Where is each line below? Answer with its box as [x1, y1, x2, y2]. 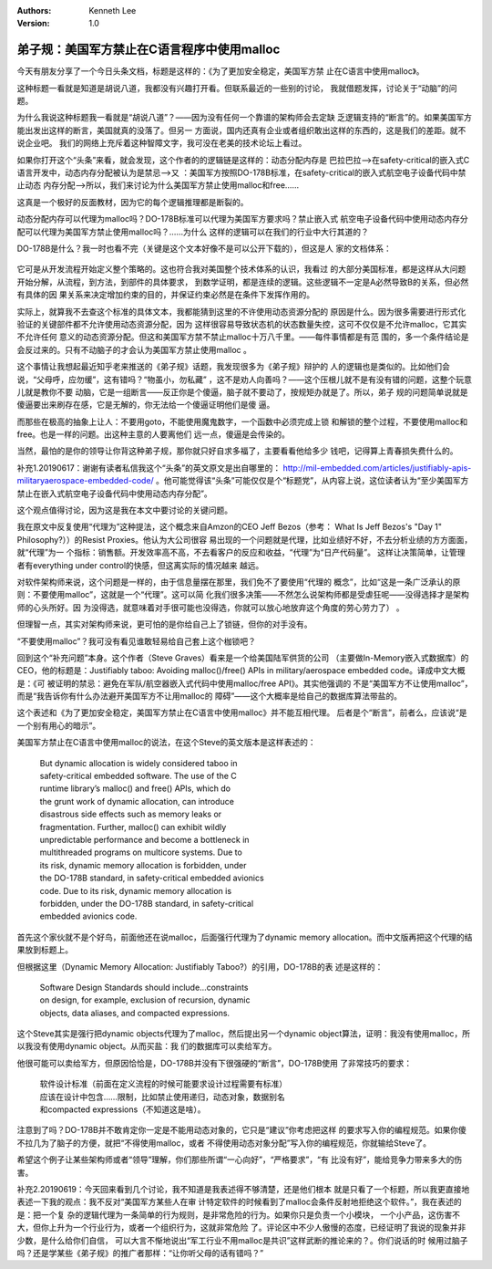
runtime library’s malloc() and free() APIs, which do [39, 783, 231, 794]
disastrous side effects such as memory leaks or [39, 808, 222, 820]
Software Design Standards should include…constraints [39, 982, 249, 993]
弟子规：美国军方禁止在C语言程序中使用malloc [16, 42, 281, 57]
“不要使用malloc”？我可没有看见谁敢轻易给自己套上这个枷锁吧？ [16, 635, 257, 647]
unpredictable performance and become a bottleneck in [39, 835, 250, 845]
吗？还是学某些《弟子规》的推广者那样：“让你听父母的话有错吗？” [16, 1247, 264, 1258]
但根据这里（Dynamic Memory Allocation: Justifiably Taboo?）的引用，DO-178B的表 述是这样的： [16, 961, 384, 972]
